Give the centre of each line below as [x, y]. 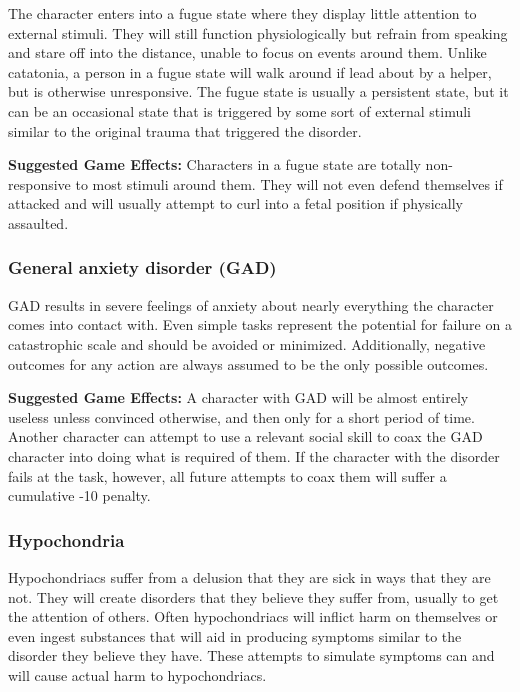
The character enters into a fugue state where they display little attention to [242, 13]
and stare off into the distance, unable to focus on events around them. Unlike [247, 52]
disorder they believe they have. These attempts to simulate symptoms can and [251, 655]
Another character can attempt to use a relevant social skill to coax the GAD [245, 436]
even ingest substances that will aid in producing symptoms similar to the [235, 635]
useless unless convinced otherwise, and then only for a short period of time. [241, 416]
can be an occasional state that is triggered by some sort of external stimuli [239, 110]
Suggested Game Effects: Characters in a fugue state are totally [214, 164]
